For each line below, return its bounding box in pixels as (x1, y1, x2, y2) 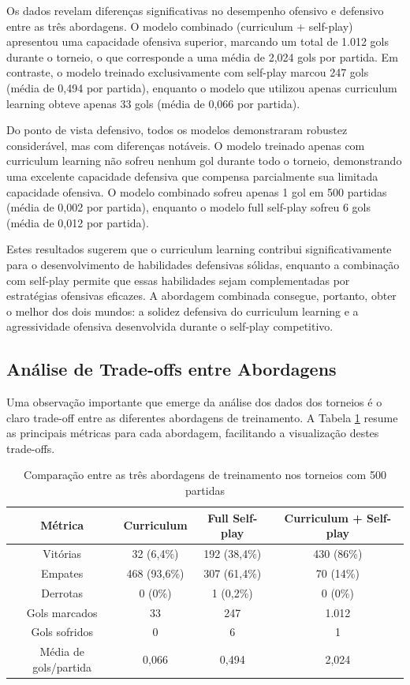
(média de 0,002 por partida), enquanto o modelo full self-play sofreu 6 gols (6, 199, 371, 215)
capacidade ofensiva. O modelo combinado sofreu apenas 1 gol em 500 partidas (6, 183, 387, 200)
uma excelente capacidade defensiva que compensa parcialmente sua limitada (6, 167, 378, 184)
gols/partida (32, 658, 92, 675)
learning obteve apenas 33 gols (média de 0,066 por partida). (6, 95, 300, 111)
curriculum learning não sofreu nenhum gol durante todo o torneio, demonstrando (6, 152, 402, 169)
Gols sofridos (31, 623, 93, 640)
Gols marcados (26, 604, 98, 620)
